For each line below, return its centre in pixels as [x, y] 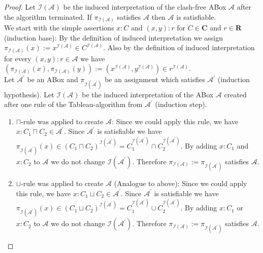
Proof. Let [20, 7]
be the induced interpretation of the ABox [148, 94]
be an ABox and [53, 79]
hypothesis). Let [29, 94]
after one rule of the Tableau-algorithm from [73, 104]
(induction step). [181, 104]
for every [18, 58]
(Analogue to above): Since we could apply [180, 183]
